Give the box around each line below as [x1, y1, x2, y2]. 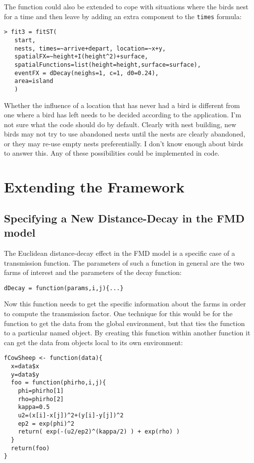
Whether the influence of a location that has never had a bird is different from [4, 100, 240, 110]
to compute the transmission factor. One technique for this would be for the [4, 308, 233, 319]
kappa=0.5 [18, 404, 50, 411]
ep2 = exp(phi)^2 [18, 420, 75, 427]
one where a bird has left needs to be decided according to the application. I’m [4, 109, 241, 120]
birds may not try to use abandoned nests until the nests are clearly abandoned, [4, 129, 246, 139]
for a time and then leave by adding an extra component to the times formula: [4, 11, 242, 21]
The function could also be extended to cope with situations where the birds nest [4, 1, 249, 11]
